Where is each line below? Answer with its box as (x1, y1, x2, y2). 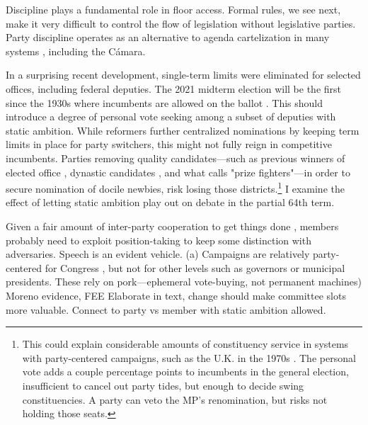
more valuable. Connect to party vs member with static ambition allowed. (6, 302, 326, 317)
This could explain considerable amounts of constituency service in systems (22, 336, 349, 351)
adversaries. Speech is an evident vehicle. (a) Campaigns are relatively (6, 246, 310, 261)
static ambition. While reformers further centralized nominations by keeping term (6, 123, 360, 137)
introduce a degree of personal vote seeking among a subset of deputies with (6, 109, 336, 124)
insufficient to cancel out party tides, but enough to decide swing (22, 378, 304, 392)
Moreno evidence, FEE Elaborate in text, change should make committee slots (6, 288, 346, 302)
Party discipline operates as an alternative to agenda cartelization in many (6, 30, 330, 45)
